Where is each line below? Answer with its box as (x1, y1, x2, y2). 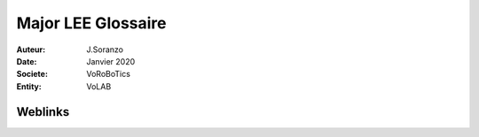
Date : (16, 56, 37, 66)
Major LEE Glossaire (16, 13, 167, 33)
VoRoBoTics (86, 69, 130, 80)
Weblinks (16, 104, 70, 119)
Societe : (16, 69, 49, 80)
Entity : (16, 80, 42, 92)
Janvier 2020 (86, 56, 136, 66)
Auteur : (16, 44, 46, 55)
